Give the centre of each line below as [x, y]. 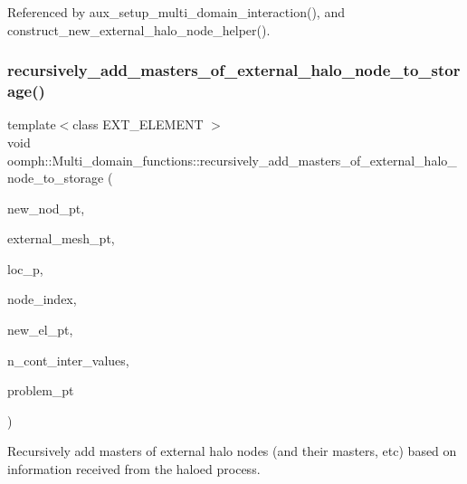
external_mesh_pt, [61, 238]
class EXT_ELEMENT [138, 124]
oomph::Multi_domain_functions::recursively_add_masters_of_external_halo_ [232, 160]
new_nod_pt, [46, 208]
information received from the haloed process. [134, 469]
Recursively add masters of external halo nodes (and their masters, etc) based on [232, 451]
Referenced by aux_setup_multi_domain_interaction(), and [176, 12]
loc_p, [25, 268]
